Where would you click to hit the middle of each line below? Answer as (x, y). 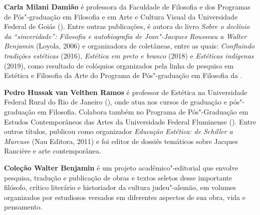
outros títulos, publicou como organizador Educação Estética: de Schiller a (118, 131)
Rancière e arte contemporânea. (53, 151)
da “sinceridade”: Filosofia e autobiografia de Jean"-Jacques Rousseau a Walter (125, 36)
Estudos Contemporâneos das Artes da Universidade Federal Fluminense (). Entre (130, 121)
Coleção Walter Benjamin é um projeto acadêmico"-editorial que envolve (121, 167)
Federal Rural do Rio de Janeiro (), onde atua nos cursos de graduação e (115, 102)
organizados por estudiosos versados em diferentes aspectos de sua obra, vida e (125, 197)
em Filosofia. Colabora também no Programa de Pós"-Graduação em (143, 111)
